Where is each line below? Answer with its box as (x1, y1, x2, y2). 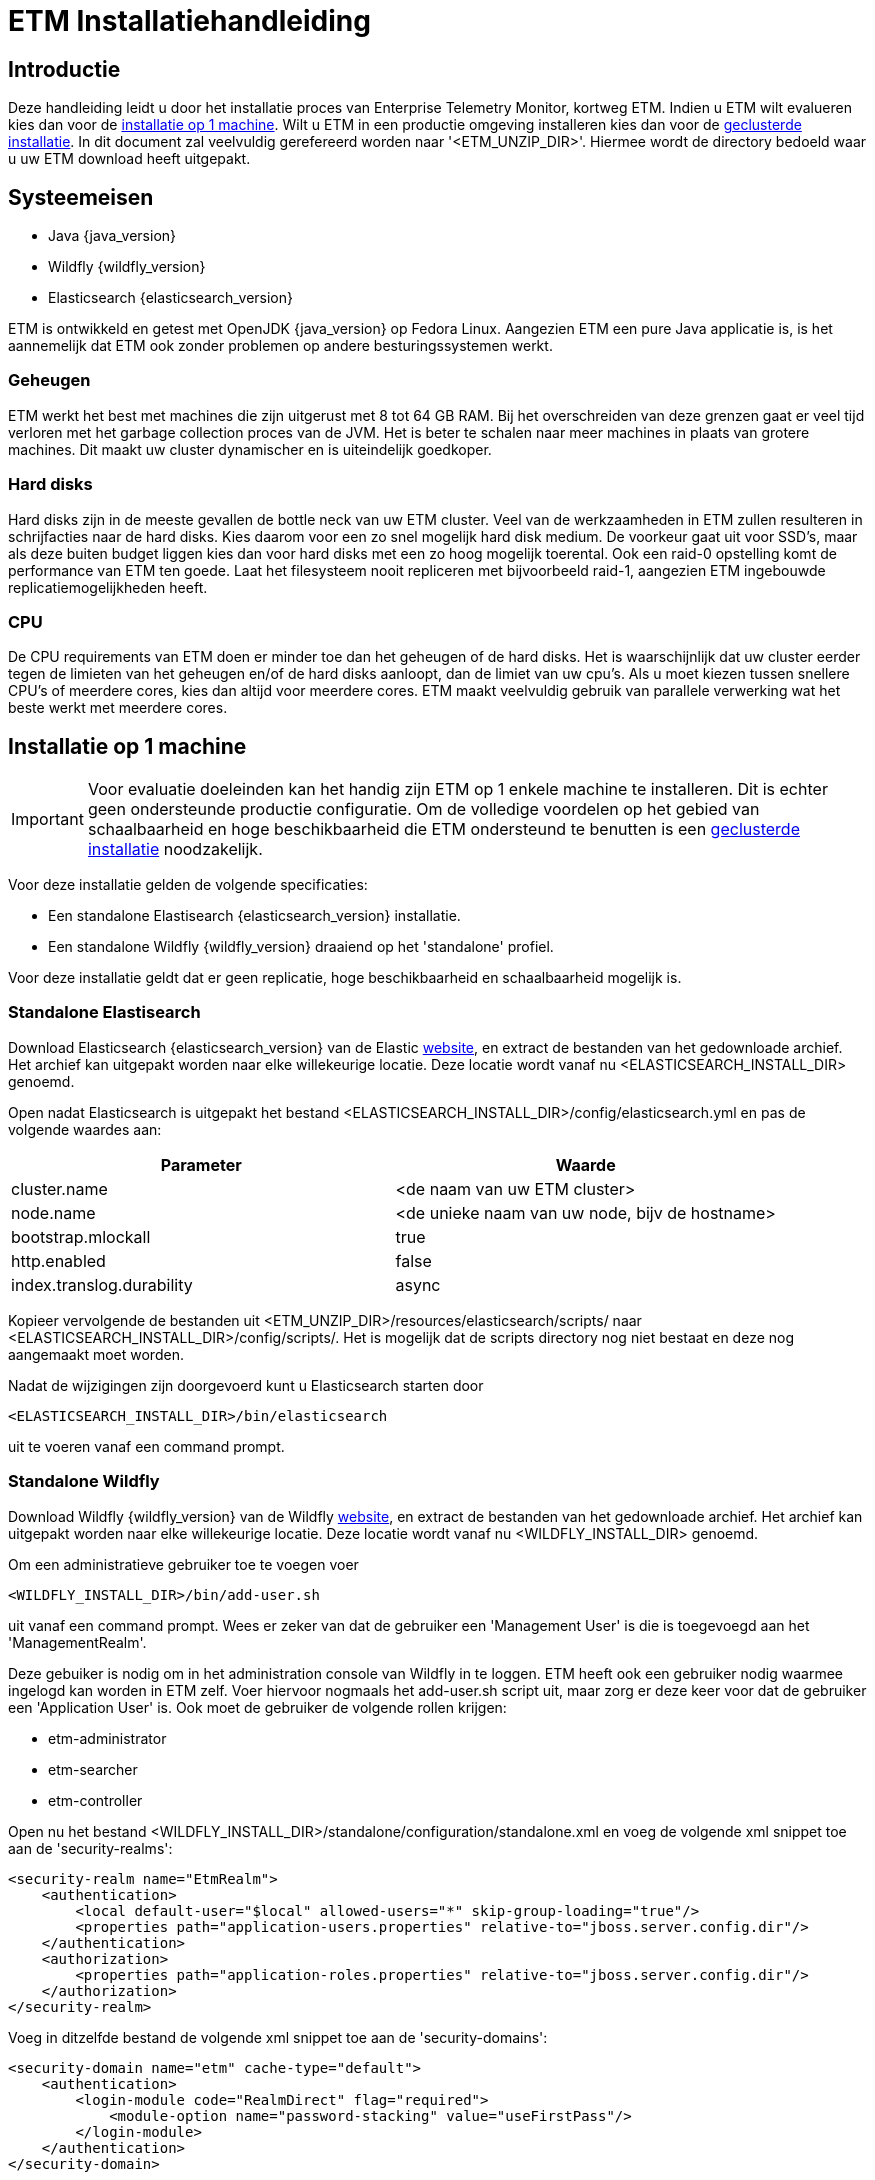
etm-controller (48, 1791, 143, 1809)
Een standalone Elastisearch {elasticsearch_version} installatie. (48, 907, 461, 925)
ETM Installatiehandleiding (8, 4, 371, 38)
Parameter (160, 1154, 242, 1175)
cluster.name (11, 1178, 108, 1199)
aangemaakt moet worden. (8, 1345, 184, 1363)
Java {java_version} (48, 227, 177, 245)
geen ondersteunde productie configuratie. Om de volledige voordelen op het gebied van (87, 799, 760, 820)
